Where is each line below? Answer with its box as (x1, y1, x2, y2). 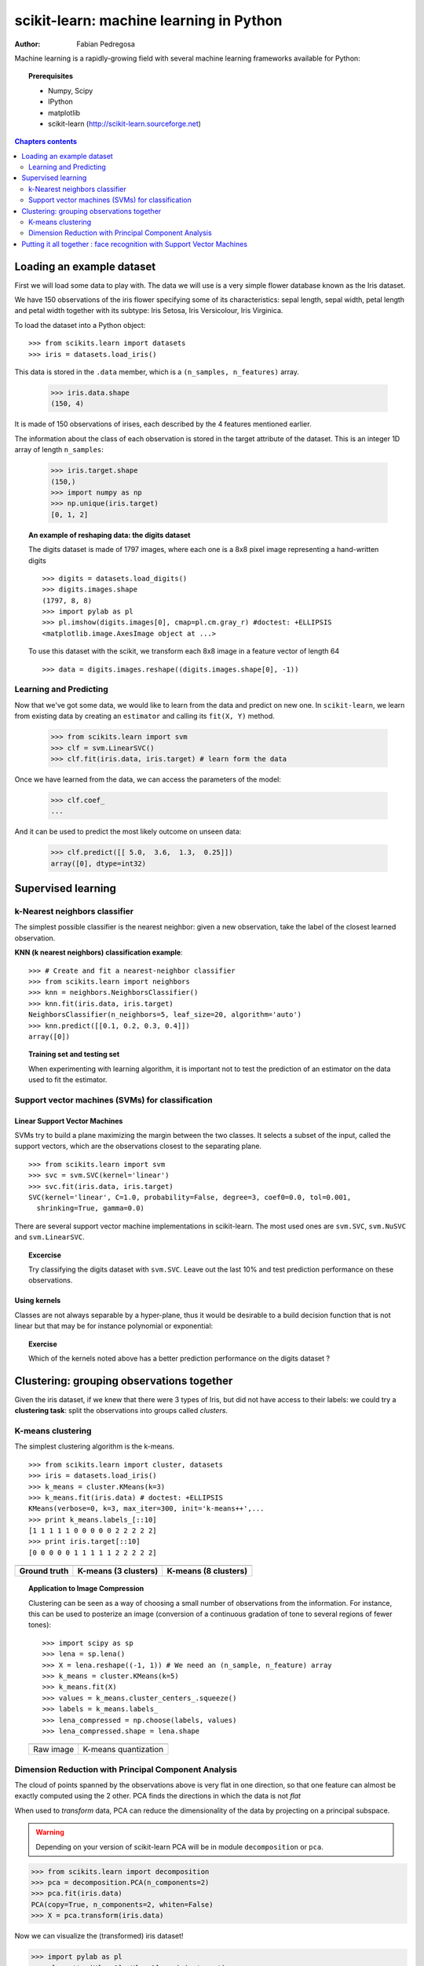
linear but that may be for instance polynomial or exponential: (14, 1321, 214, 1331)
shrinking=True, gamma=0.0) (36, 1204, 145, 1213)
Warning (35, 1828, 64, 1837)
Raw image (32, 1744, 75, 1755)
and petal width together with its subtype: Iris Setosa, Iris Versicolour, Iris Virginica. (14, 306, 283, 315)
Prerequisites (28, 72, 74, 81)
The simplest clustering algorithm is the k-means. (14, 1441, 175, 1451)
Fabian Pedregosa (76, 39, 135, 49)
